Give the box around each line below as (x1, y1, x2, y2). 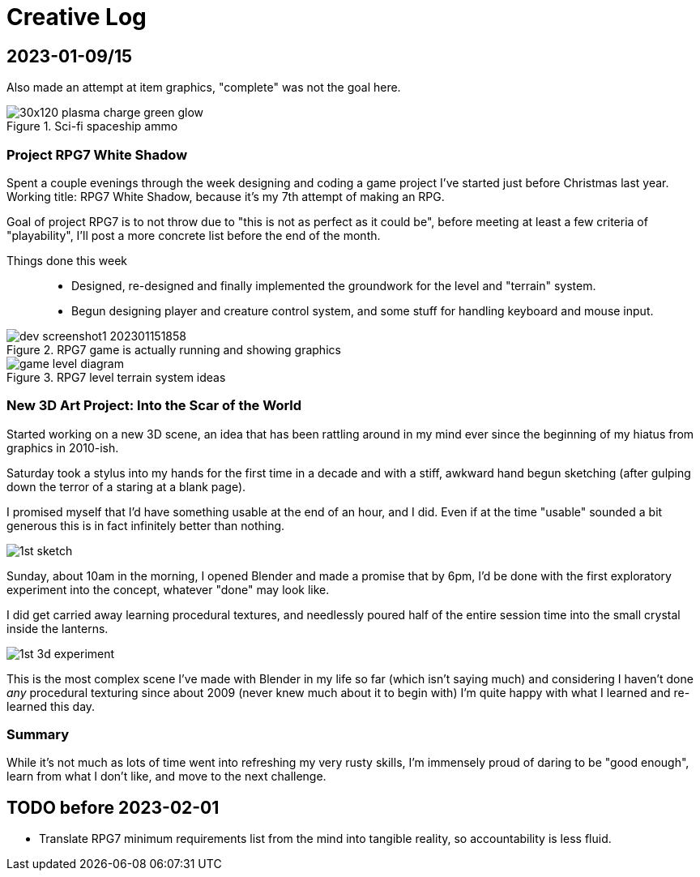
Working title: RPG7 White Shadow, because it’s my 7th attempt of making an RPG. (6, 189, 445, 203)
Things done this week (6, 253, 128, 267)
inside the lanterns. (6, 621, 109, 635)
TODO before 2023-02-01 (6, 797, 220, 818)
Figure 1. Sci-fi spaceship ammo (6, 119, 178, 134)
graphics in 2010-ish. (6, 440, 119, 455)
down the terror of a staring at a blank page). (6, 479, 246, 494)
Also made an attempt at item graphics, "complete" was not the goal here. (6, 80, 401, 95)
